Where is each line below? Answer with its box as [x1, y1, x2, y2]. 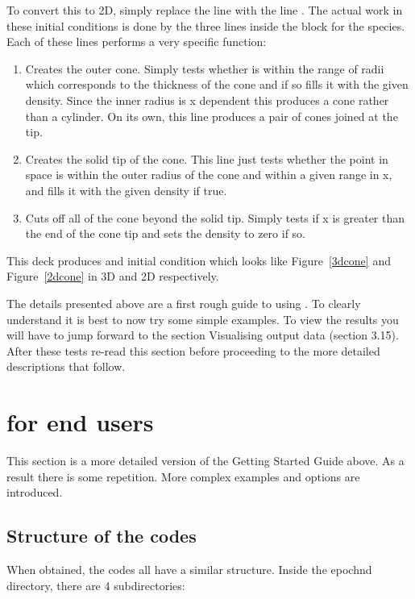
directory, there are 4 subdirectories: [6, 576, 185, 593]
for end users [6, 406, 154, 439]
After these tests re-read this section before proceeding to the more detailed [6, 342, 380, 359]
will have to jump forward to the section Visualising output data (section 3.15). [6, 327, 399, 343]
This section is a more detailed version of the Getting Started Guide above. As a [6, 452, 405, 468]
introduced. [6, 484, 63, 501]
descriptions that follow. [6, 358, 126, 375]
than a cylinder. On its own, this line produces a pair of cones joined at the [25, 107, 398, 124]
